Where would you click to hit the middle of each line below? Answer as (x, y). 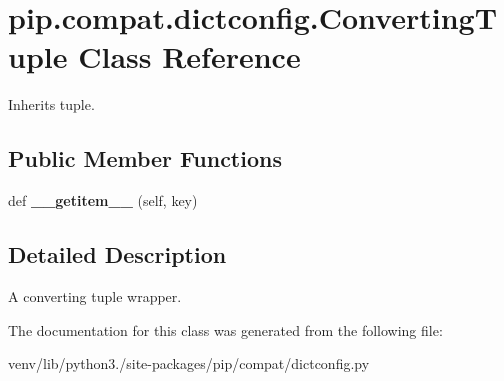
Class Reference (189, 56)
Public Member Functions (145, 158)
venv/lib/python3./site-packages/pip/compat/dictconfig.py (189, 363)
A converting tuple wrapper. (95, 295)
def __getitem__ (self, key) (103, 200)
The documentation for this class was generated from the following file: (225, 329)
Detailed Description (117, 254)
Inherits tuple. (51, 104)
